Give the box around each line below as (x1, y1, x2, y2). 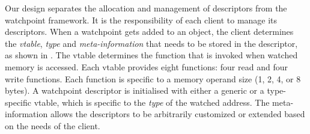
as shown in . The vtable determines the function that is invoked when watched (5, 49, 298, 61)
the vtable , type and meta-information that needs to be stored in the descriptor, (5, 37, 298, 49)
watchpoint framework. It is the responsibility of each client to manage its (5, 13, 278, 26)
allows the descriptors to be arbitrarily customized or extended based (50, 108, 305, 120)
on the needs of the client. (5, 119, 100, 132)
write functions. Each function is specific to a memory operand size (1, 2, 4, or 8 (5, 72, 301, 85)
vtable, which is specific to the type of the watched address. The (34, 96, 270, 108)
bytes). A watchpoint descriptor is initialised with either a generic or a (5, 84, 264, 97)
